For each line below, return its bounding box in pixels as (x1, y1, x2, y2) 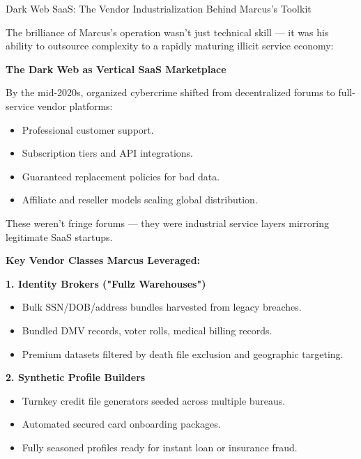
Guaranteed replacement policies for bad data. (22, 169, 220, 183)
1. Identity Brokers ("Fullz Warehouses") (6, 276, 206, 290)
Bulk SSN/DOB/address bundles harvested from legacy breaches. (22, 299, 302, 314)
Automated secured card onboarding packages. (22, 417, 221, 431)
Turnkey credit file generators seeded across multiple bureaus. (22, 393, 286, 407)
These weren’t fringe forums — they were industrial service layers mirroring (6, 215, 329, 230)
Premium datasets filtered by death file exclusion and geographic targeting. (22, 346, 344, 361)
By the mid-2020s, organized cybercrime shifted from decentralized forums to (6, 85, 335, 100)
